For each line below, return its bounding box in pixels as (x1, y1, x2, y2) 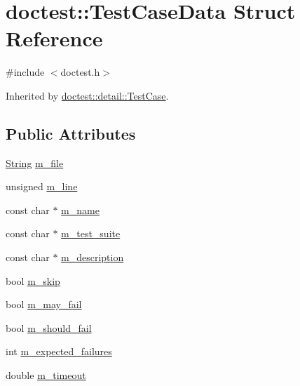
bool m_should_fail (6, 320, 92, 335)
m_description (61, 250, 124, 265)
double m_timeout (6, 368, 86, 382)
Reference (6, 24, 103, 53)
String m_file (6, 155, 64, 170)
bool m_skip (6, 273, 60, 288)
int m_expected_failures (6, 344, 112, 359)
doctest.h (60, 65, 100, 79)
